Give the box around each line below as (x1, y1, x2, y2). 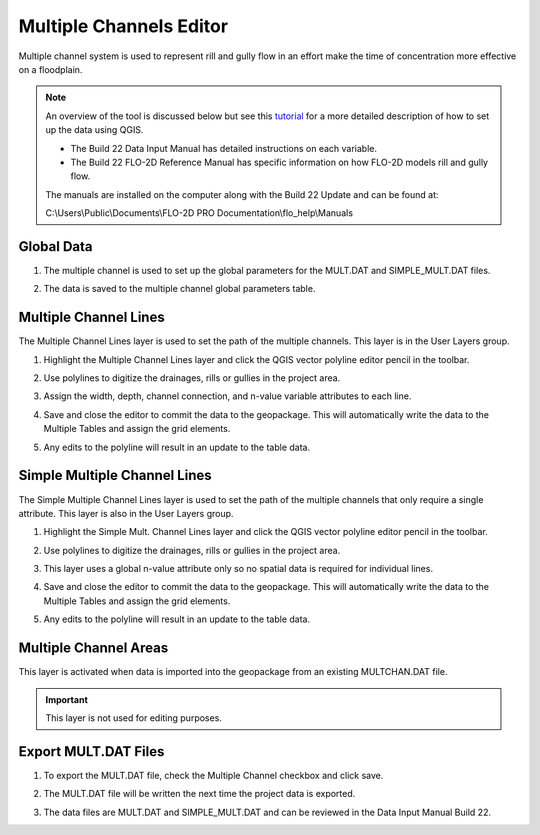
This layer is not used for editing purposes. (45, 711, 222, 724)
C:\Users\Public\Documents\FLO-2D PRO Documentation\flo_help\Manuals (45, 207, 354, 219)
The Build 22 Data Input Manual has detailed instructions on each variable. (70, 142, 377, 154)
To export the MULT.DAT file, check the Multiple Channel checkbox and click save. (43, 769, 384, 781)
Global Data (18, 238, 93, 255)
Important (45, 693, 89, 705)
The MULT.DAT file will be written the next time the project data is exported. (43, 788, 356, 800)
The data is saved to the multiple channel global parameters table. (43, 283, 316, 295)
